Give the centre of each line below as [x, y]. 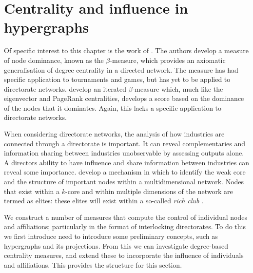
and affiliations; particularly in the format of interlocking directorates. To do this [125, 226]
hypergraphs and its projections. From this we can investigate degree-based [116, 245]
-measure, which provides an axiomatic [168, 60]
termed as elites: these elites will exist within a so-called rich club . [104, 201]
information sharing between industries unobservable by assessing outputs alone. [124, 153]
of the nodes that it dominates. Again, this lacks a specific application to [113, 107]
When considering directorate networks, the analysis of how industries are [114, 134]
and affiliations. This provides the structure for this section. [93, 264]
